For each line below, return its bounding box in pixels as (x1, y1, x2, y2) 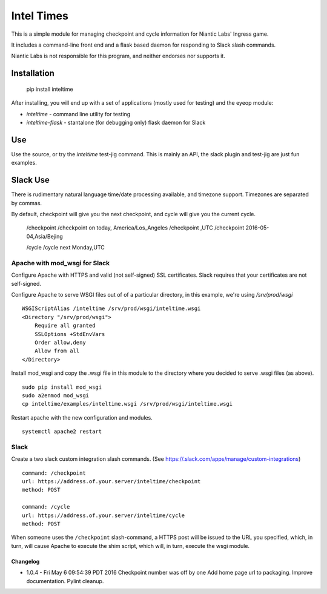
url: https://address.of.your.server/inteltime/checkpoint (22, 478, 201, 484)
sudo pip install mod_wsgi (22, 383, 102, 391)
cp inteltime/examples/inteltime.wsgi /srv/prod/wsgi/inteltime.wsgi (22, 400, 233, 408)
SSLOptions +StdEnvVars (34, 331, 105, 337)
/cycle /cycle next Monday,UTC (26, 244, 105, 251)
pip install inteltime (26, 85, 74, 93)
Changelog (11, 558, 40, 565)
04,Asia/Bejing (26, 233, 63, 240)
